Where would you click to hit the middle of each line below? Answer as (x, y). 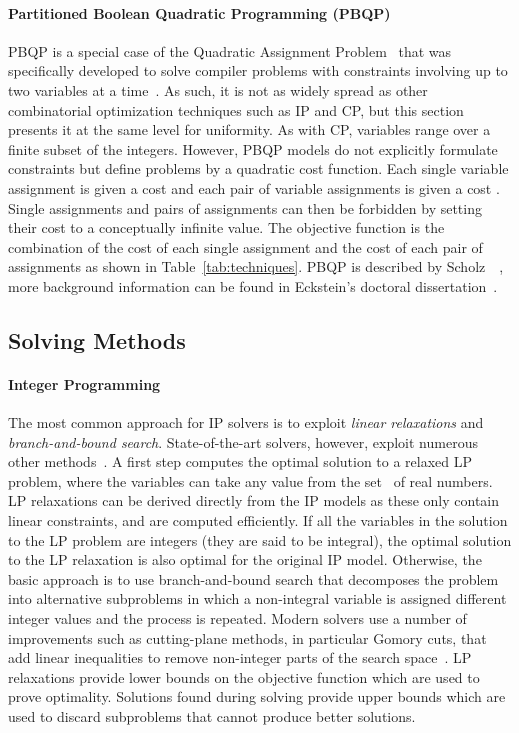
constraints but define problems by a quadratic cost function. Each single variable (258, 168)
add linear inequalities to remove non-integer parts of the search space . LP (240, 657)
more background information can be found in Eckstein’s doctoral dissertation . (253, 285)
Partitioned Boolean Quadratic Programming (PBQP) (199, 12)
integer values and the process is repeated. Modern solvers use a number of (237, 618)
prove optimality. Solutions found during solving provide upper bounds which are (257, 696)
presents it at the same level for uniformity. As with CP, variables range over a (249, 129)
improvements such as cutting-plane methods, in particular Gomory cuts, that (247, 637)
